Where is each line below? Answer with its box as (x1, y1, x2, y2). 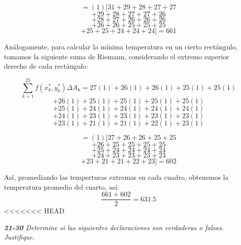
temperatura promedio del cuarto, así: (4, 181, 119, 192)
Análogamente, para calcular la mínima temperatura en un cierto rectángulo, (4, 41, 238, 51)
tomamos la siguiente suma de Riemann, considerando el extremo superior (4, 51, 229, 61)
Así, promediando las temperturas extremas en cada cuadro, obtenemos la (4, 171, 229, 182)
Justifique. (4, 232, 35, 242)
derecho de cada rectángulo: (4, 61, 89, 71)
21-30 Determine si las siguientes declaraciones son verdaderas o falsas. (4, 222, 224, 232)
